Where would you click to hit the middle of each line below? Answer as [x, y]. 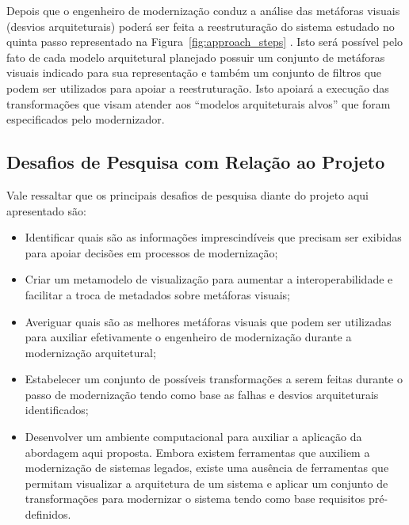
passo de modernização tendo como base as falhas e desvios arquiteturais [202, 394]
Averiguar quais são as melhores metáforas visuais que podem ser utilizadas [208, 321]
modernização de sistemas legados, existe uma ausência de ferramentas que [207, 468]
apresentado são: [46, 210]
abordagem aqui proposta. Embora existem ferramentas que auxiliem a [197, 452]
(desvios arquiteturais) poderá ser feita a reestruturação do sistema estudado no [201, 26]
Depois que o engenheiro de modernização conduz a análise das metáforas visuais [203, 10]
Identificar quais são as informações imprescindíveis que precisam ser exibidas [213, 237]
